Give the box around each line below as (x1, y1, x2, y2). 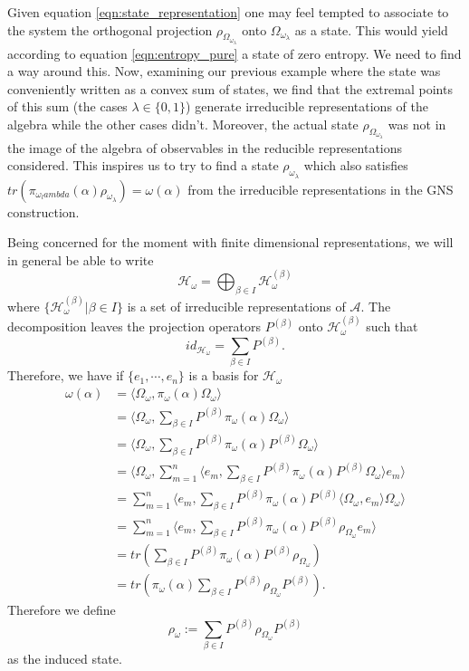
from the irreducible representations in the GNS (187, 179, 454, 198)
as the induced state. (7, 648, 122, 667)
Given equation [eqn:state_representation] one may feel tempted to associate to (7, 3, 449, 21)
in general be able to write (7, 250, 154, 269)
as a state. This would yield (294, 20, 448, 39)
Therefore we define (7, 599, 116, 618)
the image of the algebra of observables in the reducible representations (7, 138, 403, 157)
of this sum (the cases (7, 97, 128, 116)
